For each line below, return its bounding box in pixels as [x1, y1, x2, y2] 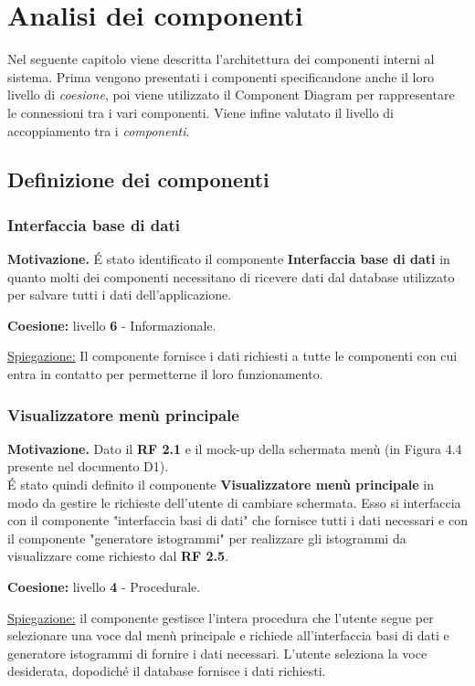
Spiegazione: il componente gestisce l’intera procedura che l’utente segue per [7, 607, 434, 627]
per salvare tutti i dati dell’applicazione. [7, 285, 232, 304]
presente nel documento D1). [7, 457, 169, 476]
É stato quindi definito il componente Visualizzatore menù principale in [7, 475, 434, 494]
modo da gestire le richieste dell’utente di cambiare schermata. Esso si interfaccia [7, 492, 461, 512]
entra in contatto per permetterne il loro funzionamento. [7, 364, 323, 384]
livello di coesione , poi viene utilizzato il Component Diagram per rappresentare [7, 85, 455, 104]
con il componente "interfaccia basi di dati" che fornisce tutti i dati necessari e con [7, 511, 468, 530]
